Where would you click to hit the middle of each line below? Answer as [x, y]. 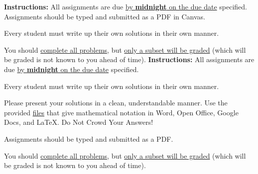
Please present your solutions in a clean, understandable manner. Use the [116, 103]
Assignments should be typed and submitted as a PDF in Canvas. [105, 16]
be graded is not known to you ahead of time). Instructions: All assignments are [129, 59]
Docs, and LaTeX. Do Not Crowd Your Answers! [79, 122]
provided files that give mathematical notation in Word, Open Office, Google [121, 112]
